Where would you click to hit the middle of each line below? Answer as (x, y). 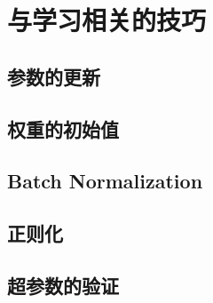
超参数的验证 (63, 285)
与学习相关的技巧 (107, 20)
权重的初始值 (63, 128)
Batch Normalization (105, 181)
